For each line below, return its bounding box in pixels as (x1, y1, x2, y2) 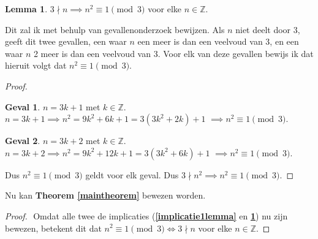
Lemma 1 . (5, 2, 48, 15)
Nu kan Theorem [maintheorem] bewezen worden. (5, 189, 206, 202)
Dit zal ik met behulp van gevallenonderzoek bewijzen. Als (5, 23, 225, 36)
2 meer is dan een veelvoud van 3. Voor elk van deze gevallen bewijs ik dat (33, 47, 314, 59)
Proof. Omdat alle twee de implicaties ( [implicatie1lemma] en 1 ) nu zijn (5, 209, 288, 222)
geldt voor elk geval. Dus (85, 168, 179, 181)
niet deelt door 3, (235, 23, 300, 36)
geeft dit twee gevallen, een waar (5, 35, 127, 48)
